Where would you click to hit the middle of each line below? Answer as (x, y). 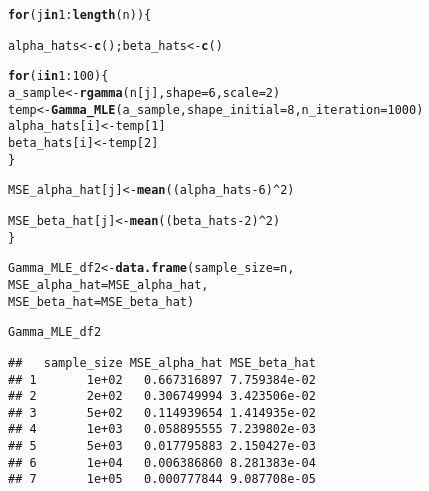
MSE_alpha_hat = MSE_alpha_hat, (108, 284)
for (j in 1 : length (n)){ (80, 15)
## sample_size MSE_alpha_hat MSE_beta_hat (162, 362)
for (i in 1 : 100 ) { (58, 76)
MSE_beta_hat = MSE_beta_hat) (101, 301)
